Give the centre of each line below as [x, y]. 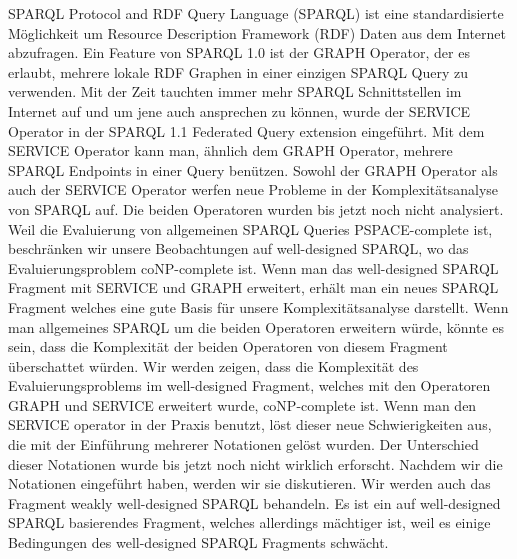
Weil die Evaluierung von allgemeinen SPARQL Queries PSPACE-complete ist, [250, 228]
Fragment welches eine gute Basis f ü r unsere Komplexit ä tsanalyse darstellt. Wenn [258, 306]
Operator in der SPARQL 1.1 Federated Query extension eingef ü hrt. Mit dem [246, 130]
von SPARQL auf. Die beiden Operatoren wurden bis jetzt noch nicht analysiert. [256, 208]
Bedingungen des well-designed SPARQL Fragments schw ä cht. [198, 542]
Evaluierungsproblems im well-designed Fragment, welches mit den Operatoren [249, 385]
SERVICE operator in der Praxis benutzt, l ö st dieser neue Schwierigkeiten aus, [250, 424]
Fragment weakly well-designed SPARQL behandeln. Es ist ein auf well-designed [254, 502]
